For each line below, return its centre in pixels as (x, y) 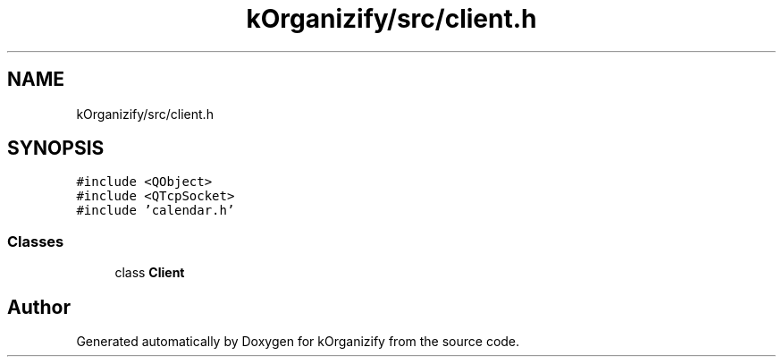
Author (39, 307)
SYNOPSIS (56, 148)
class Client (150, 273)
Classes (36, 241)
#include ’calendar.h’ (156, 211)
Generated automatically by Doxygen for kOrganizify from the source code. (298, 342)
